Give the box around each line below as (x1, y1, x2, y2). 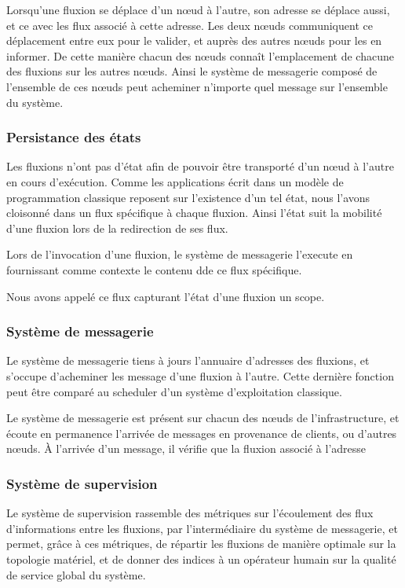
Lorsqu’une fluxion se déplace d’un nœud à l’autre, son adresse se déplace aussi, (6, 2, 390, 17)
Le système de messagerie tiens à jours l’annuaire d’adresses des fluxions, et (6, 352, 370, 369)
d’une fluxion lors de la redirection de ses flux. (6, 219, 228, 236)
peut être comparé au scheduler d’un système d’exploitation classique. (6, 383, 342, 399)
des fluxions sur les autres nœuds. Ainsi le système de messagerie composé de (6, 63, 378, 79)
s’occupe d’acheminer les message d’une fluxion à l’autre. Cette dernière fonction (6, 367, 394, 384)
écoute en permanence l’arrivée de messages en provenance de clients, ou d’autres (6, 424, 397, 441)
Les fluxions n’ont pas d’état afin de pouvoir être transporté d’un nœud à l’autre (6, 158, 394, 175)
